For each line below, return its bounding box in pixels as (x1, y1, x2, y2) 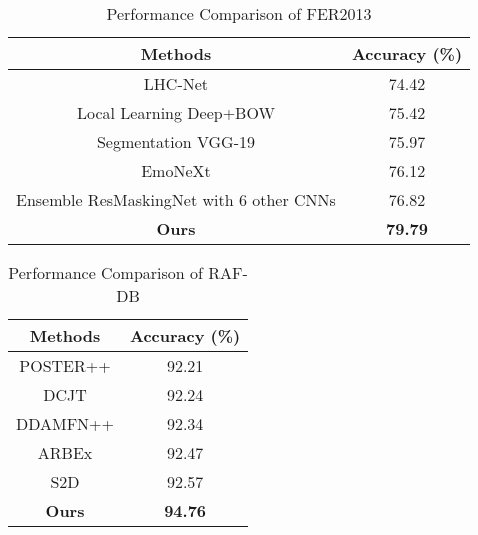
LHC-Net (143, 72, 209, 95)
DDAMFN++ (16, 412, 115, 435)
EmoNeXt (141, 159, 211, 182)
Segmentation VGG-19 (96, 130, 255, 153)
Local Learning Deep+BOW (77, 101, 275, 124)
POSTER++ (19, 354, 111, 377)
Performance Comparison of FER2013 (106, 2, 372, 25)
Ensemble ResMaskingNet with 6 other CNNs (16, 188, 336, 211)
